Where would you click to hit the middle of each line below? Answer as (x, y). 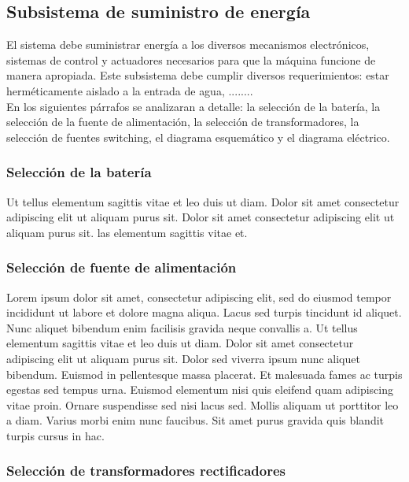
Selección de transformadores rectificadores (146, 471)
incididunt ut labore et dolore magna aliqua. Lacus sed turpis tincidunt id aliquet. (204, 312)
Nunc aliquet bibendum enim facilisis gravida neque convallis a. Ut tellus (182, 327)
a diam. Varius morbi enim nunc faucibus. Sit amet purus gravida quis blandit (195, 420)
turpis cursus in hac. (55, 435)
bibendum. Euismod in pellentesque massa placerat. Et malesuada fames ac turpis (204, 374)
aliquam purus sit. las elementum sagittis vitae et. (127, 232)
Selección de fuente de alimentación (122, 267)
